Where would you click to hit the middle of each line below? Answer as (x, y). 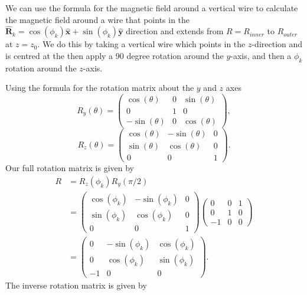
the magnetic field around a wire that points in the (98, 19)
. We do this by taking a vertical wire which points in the (141, 44)
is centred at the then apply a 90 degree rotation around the (115, 55)
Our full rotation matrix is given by (70, 168)
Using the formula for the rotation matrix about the (100, 88)
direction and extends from (175, 31)
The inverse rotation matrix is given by (76, 285)
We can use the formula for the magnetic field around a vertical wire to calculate (152, 8)
